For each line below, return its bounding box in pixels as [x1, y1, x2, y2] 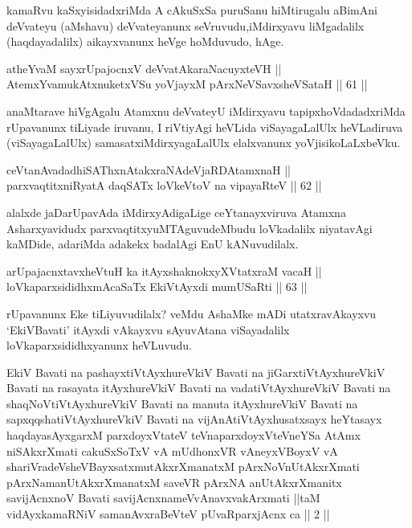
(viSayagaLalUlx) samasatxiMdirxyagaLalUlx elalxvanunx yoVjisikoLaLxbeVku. [6, 134, 401, 151]
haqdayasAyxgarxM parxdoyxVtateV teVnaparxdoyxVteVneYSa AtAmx [6, 427, 361, 444]
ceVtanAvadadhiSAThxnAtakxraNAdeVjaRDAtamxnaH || [6, 161, 291, 178]
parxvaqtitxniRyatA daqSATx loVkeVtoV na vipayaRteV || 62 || [6, 177, 322, 194]
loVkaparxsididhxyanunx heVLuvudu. [6, 337, 193, 354]
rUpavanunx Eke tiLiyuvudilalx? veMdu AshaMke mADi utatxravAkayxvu [6, 305, 377, 321]
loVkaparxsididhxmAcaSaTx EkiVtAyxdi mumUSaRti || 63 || [6, 278, 308, 295]
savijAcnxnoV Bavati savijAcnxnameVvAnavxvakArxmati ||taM [6, 489, 320, 506]
